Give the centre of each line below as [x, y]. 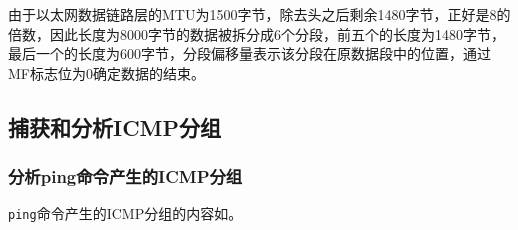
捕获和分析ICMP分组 [115, 126]
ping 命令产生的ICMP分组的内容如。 [125, 213]
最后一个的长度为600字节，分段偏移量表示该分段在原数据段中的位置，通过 [249, 53]
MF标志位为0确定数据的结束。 [106, 72]
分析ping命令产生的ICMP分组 [125, 176]
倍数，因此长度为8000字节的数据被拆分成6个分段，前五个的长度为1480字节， [256, 33]
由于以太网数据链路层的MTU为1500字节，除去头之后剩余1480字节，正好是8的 [259, 14]
